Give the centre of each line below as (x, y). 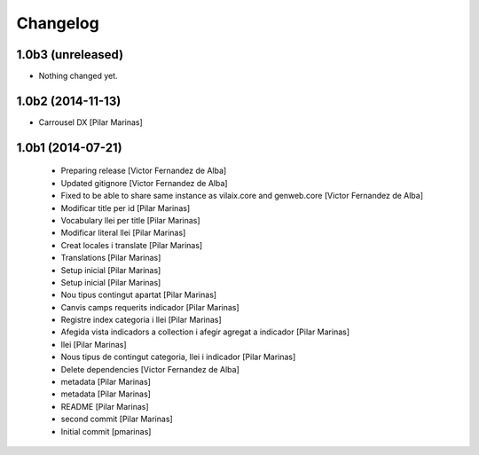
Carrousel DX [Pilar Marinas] (91, 122)
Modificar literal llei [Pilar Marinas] (123, 233)
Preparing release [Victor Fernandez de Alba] (144, 171)
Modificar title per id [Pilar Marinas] (126, 208)
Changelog (58, 23)
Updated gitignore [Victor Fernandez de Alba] (144, 183)
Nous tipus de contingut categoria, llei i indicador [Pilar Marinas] (178, 357)
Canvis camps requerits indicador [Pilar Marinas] (150, 307)
